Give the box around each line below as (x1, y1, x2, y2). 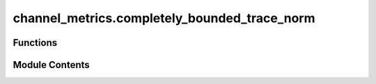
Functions (13, 37, 58, 49)
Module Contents (13, 59, 90, 71)
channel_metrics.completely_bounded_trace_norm (13, 10, 315, 26)
